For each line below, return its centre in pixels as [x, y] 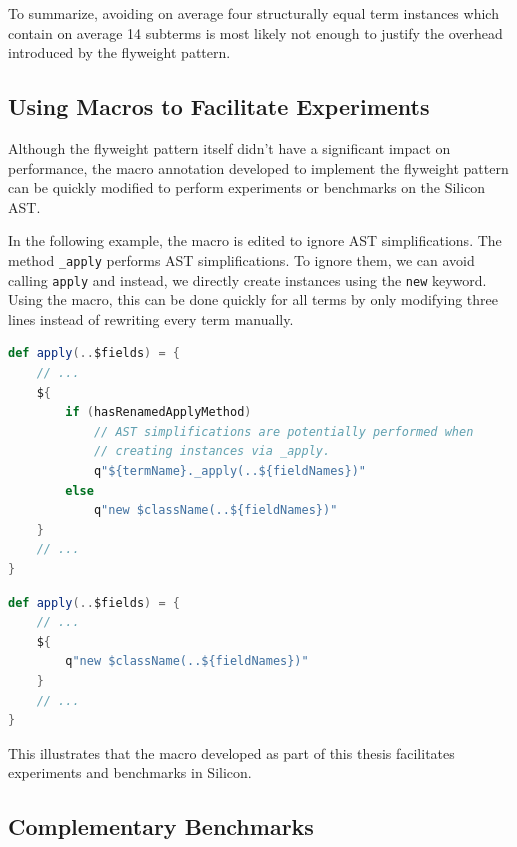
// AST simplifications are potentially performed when [283, 431]
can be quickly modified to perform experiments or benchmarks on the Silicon [247, 187]
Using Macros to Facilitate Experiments [219, 106]
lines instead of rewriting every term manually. [151, 318]
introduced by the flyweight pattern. [119, 52]
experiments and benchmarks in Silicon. [130, 772]
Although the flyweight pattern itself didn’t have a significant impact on [229, 147]
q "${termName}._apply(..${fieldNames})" [229, 471]
